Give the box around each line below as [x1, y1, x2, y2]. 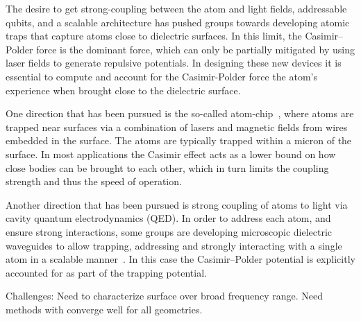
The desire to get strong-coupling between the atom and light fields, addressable [6, 1, 347, 15]
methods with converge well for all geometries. [6, 302, 203, 316]
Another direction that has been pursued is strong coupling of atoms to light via [6, 197, 348, 211]
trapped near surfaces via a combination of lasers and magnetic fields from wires [6, 119, 348, 134]
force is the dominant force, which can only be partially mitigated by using [36, 42, 355, 56]
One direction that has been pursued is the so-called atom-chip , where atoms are [6, 106, 354, 121]
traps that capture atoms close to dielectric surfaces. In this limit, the [6, 28, 302, 43]
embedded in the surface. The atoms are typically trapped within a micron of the [6, 133, 352, 148]
